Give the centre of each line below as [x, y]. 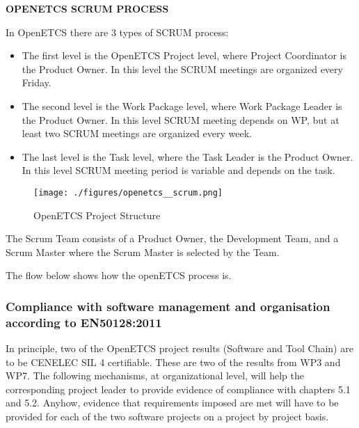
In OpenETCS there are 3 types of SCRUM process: [117, 32]
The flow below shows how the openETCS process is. [119, 275]
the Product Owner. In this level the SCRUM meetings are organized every [182, 69]
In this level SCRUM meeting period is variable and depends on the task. [178, 170]
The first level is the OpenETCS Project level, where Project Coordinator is [184, 55]
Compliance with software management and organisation [168, 306]
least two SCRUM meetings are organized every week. [137, 133]
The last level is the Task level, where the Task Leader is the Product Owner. [188, 156]
